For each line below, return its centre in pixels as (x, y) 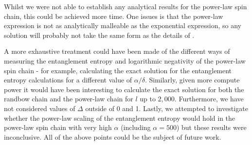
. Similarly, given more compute (192, 80)
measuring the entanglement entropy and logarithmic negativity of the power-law (125, 60)
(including (136, 127)
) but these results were (211, 127)
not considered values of (40, 108)
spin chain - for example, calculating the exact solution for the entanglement (118, 70)
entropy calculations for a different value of (68, 80)
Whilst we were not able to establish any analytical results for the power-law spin (126, 6)
